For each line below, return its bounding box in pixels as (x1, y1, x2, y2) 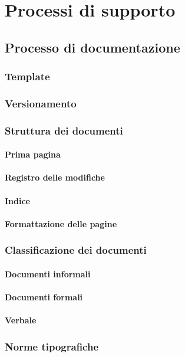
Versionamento (5, 96, 77, 110)
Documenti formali (5, 291, 83, 303)
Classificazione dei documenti (5, 243, 147, 257)
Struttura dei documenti (5, 123, 123, 137)
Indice (5, 194, 30, 207)
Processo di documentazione (5, 38, 180, 56)
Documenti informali (5, 267, 91, 280)
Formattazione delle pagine (5, 217, 117, 230)
